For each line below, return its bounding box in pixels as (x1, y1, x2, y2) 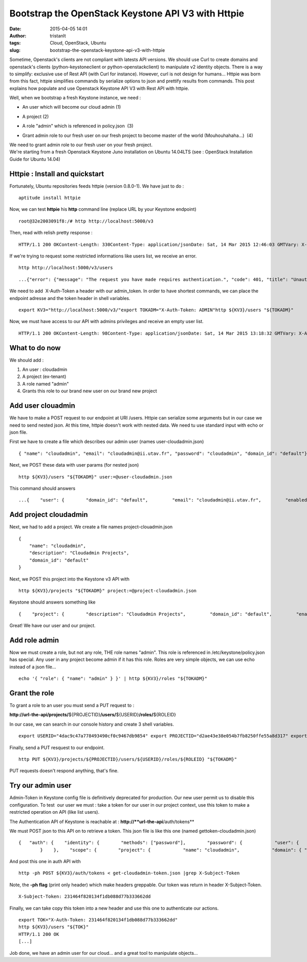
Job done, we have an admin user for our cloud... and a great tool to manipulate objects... (9, 950, 198, 956)
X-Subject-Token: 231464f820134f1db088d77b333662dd (18, 894, 151, 899)
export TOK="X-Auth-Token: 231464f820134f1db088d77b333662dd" (18, 917, 178, 923)
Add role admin (9, 636, 59, 645)
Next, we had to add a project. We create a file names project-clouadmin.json (9, 524, 173, 530)
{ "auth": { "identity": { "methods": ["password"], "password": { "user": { (18, 840, 299, 846)
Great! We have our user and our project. (9, 623, 96, 629)
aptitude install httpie (18, 195, 81, 201)
